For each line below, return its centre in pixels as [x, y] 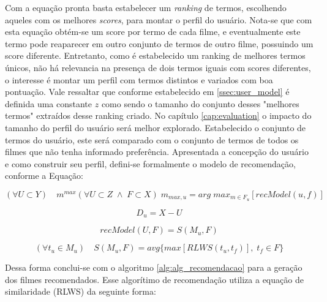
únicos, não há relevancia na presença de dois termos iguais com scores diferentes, [158, 67]
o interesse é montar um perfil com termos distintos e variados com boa [139, 79]
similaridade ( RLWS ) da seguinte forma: [81, 291]
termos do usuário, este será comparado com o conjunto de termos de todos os [152, 139]
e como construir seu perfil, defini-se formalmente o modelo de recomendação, [150, 163]
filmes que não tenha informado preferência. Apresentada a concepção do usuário [157, 152]
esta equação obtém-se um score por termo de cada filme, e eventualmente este [153, 32]
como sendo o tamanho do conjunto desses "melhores [200, 103]
